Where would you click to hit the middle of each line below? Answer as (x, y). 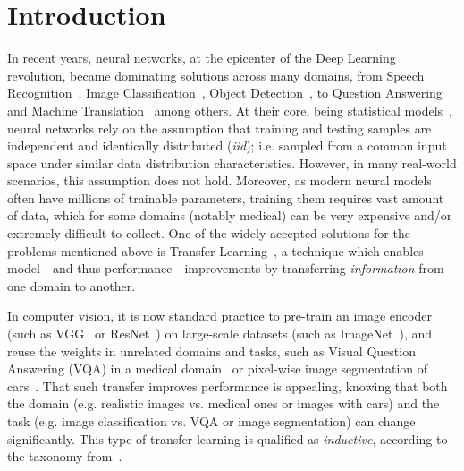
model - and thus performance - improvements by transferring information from (226, 268)
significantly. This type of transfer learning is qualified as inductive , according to (228, 438)
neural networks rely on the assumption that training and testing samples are (219, 128)
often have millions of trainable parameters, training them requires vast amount (226, 197)
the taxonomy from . (65, 456)
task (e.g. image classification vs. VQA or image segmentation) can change (211, 421)
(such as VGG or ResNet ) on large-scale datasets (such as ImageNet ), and (220, 334)
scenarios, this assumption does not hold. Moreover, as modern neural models (219, 180)
